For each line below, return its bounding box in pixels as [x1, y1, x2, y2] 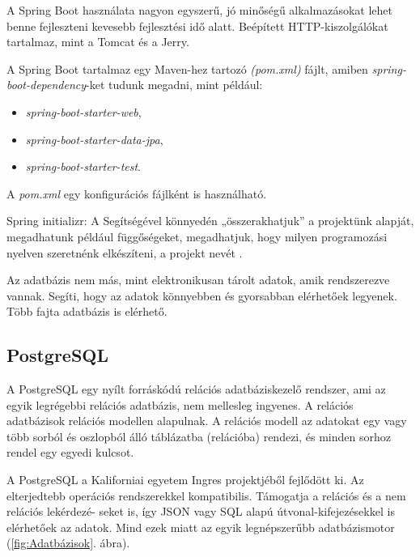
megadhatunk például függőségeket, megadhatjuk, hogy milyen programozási [6, 227, 388, 244]
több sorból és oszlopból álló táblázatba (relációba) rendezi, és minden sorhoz [6, 427, 391, 444]
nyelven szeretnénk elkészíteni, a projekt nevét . [6, 244, 243, 261]
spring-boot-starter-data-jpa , [25, 130, 163, 147]
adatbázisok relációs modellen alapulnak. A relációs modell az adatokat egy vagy [6, 412, 407, 429]
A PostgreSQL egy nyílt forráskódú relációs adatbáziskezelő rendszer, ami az [6, 381, 386, 398]
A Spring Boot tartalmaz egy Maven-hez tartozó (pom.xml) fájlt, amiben [6, 60, 368, 77]
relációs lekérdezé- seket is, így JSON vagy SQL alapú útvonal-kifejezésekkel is [6, 503, 395, 520]
